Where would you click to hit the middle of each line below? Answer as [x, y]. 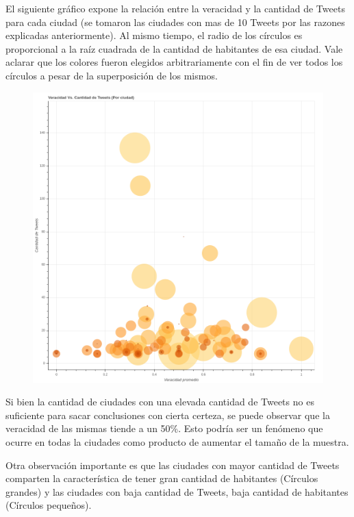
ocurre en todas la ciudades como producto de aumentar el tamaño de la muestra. [177, 441]
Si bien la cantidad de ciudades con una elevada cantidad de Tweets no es [160, 402]
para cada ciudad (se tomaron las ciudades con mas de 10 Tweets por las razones [175, 22]
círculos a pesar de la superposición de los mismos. [112, 75]
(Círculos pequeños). [49, 505]
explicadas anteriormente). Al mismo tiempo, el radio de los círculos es [154, 35]
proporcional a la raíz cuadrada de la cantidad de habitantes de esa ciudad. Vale [174, 48]
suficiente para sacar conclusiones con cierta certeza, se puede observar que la [168, 415]
